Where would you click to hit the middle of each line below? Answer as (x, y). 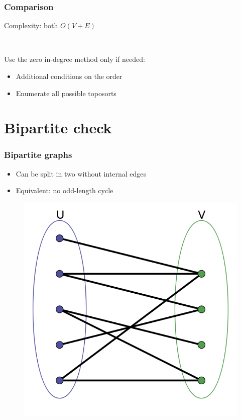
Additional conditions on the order (69, 76)
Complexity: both (31, 25)
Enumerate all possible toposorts (66, 93)
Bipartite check (58, 128)
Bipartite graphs (38, 155)
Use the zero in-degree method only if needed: (75, 59)
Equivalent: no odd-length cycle (65, 190)
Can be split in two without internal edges (81, 173)
